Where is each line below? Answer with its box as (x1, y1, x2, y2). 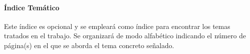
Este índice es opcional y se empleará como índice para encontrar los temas (4, 21, 230, 31)
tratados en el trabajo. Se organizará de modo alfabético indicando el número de (4, 30, 246, 41)
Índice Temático (4, 2, 59, 12)
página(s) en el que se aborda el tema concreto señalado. (4, 40, 174, 50)
